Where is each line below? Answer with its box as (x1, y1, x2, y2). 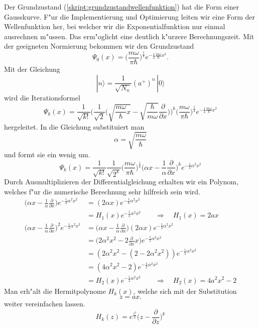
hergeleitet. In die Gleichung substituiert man (4, 121, 145, 132)
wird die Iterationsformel (4, 92, 80, 102)
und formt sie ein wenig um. (4, 149, 90, 159)
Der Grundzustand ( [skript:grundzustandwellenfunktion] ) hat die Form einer (4, 2, 239, 12)
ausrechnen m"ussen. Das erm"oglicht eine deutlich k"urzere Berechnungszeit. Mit (4, 31, 254, 41)
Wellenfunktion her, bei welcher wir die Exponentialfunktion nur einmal (4, 21, 225, 32)
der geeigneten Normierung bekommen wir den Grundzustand (4, 41, 194, 51)
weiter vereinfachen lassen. (4, 298, 85, 309)
